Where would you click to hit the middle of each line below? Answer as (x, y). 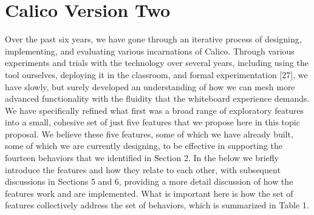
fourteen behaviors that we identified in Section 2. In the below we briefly (142, 158)
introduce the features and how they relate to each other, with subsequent (143, 169)
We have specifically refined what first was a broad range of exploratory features (155, 110)
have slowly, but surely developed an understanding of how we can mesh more (150, 86)
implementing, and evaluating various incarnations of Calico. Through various (150, 51)
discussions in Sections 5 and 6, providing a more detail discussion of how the (149, 181)
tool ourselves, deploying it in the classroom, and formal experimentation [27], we (156, 74)
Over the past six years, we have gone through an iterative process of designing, (153, 39)
